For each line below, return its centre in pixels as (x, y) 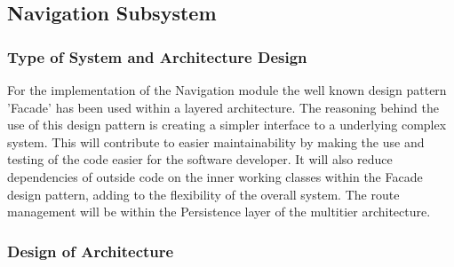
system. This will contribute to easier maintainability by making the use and (216, 141)
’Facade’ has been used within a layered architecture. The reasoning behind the (223, 107)
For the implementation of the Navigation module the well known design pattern (227, 90)
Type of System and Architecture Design (157, 56)
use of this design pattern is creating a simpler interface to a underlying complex (227, 125)
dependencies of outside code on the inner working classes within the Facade (215, 176)
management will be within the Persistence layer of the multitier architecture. (219, 212)
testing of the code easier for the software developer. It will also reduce (200, 159)
